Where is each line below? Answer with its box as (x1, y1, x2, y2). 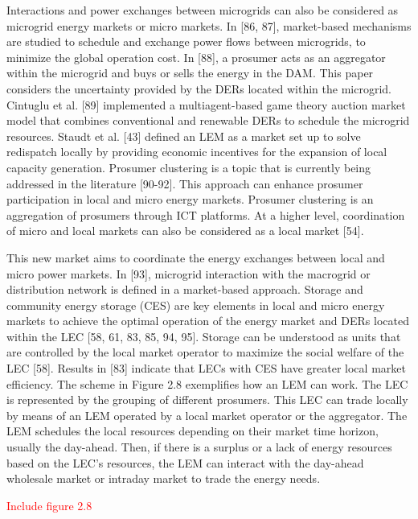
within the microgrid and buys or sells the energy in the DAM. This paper (6, 64, 374, 81)
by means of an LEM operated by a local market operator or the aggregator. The (6, 406, 408, 423)
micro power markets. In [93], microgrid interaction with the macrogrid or (6, 265, 371, 282)
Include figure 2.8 (6, 496, 92, 513)
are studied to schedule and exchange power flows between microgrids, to (6, 33, 366, 50)
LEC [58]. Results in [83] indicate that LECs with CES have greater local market (6, 360, 406, 377)
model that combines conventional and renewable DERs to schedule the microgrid (6, 112, 410, 129)
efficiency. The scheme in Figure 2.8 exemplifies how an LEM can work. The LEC (6, 375, 408, 392)
